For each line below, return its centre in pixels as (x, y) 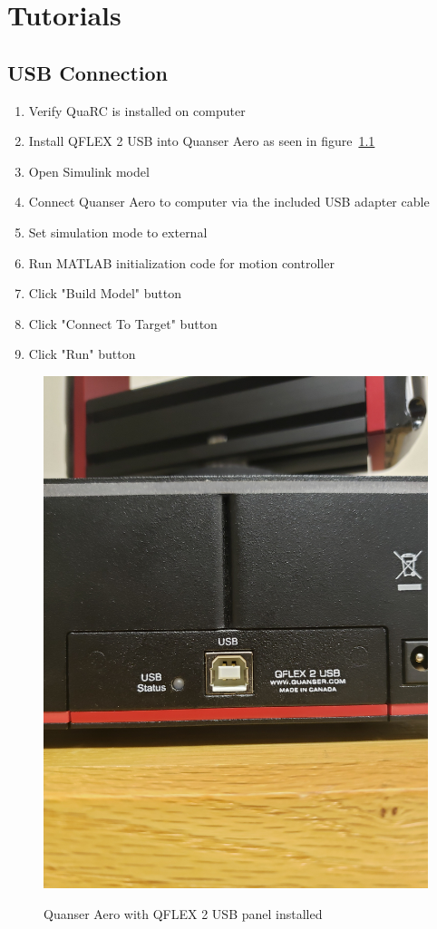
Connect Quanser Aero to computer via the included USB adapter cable (229, 202)
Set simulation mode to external (118, 232)
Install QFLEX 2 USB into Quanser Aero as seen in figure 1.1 (202, 141)
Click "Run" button (82, 354)
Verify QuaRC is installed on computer (137, 110)
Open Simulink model (89, 171)
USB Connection (87, 72)
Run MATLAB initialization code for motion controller (181, 262)
